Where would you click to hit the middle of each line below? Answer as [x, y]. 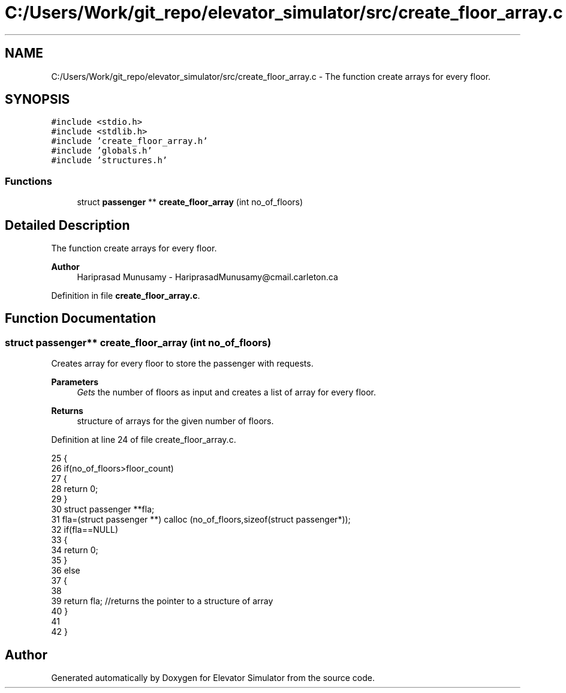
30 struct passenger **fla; [103, 509]
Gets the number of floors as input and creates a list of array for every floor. [227, 392]
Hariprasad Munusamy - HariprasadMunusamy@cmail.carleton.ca [207, 277]
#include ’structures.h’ [109, 160]
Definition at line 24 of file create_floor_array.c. [144, 440]
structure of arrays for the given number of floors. [175, 421]
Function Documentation [80, 319]
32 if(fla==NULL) [85, 530]
